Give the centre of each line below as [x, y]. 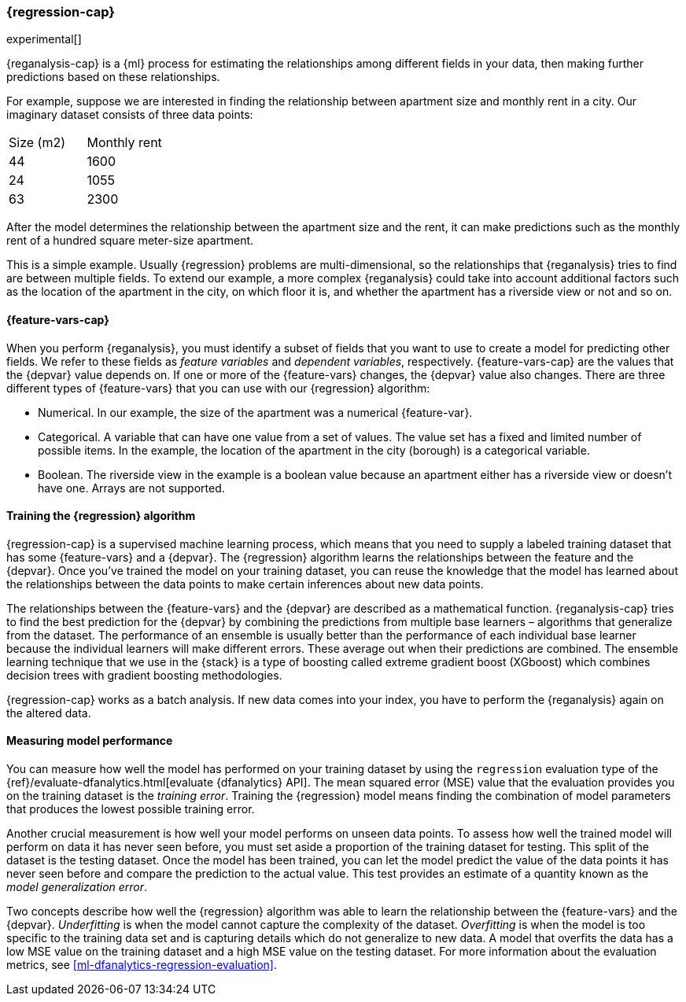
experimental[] [44, 39]
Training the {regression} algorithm [101, 516]
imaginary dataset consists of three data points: [130, 115]
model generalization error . [77, 887]
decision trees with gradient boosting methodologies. [144, 675]
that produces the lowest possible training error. [131, 809]
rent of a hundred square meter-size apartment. [130, 241]
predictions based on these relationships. [113, 77]
